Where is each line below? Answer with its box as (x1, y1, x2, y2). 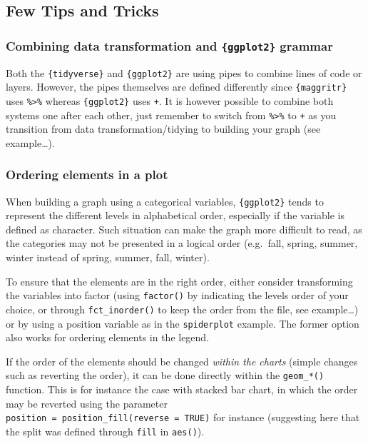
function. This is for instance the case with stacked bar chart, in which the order (6, 382, 358, 397)
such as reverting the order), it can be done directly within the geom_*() (6, 368, 324, 383)
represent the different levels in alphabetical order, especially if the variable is (6, 208, 344, 223)
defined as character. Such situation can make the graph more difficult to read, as (6, 221, 362, 236)
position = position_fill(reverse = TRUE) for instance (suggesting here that (6, 410, 360, 425)
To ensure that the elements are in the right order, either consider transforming (6, 273, 353, 288)
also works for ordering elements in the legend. (6, 330, 210, 345)
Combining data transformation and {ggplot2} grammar (6, 36, 333, 54)
